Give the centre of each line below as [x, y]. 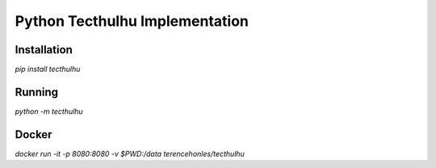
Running [37, 92]
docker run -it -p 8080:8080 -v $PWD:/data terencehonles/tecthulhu [130, 153]
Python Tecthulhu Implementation [132, 21]
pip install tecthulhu [48, 69]
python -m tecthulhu [49, 111]
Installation [44, 50]
